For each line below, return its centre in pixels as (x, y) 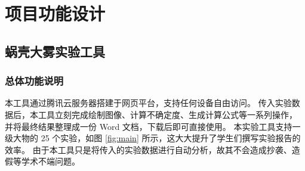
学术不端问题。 (50, 161)
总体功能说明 (34, 81)
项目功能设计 (55, 13)
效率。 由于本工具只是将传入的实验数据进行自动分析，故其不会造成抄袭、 (148, 149)
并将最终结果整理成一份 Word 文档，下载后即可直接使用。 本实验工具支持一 (153, 126)
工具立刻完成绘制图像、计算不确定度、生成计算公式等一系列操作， (167, 114)
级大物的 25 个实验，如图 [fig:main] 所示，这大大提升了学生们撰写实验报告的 (153, 138)
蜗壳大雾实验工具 (55, 51)
